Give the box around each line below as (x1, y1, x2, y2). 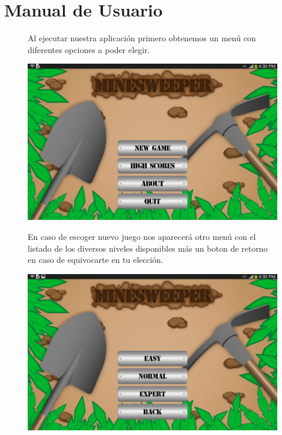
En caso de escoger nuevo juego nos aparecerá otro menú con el (28, 230, 256, 242)
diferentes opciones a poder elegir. (28, 43, 150, 55)
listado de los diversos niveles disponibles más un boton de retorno (28, 242, 268, 254)
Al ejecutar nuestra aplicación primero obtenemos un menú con (28, 32, 256, 44)
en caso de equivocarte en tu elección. (28, 253, 164, 266)
